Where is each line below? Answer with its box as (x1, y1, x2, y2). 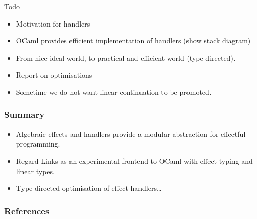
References (4, 204, 50, 217)
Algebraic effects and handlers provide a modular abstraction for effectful (16, 128, 246, 139)
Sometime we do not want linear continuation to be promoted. (16, 86, 212, 97)
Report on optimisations (16, 69, 92, 80)
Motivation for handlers (16, 18, 90, 29)
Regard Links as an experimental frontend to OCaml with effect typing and (16, 155, 253, 166)
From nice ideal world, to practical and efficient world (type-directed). (16, 52, 236, 63)
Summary (4, 108, 45, 121)
